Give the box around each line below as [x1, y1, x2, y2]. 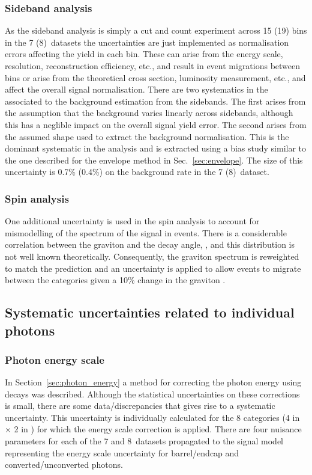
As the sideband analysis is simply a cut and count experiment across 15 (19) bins [5, 24, 307, 37]
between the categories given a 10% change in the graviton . [5, 274, 226, 286]
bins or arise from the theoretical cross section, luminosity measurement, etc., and [5, 71, 306, 84]
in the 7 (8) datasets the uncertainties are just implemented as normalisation [5, 35, 289, 48]
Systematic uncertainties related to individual [5, 303, 295, 322]
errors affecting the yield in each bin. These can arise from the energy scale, [5, 47, 283, 60]
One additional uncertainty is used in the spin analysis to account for [5, 215, 260, 227]
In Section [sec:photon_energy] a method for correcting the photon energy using [5, 376, 302, 388]
